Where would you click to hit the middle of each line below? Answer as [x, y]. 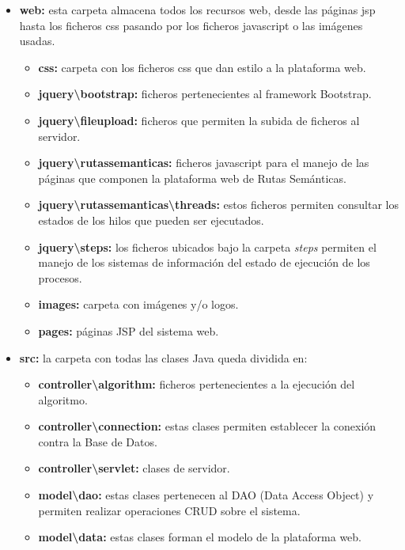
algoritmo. [63, 399]
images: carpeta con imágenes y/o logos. [138, 304]
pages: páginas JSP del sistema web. [129, 330]
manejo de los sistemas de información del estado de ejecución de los [204, 262]
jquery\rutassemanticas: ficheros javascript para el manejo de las [204, 163]
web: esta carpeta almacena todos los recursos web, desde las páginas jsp [197, 9]
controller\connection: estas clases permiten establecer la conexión [207, 426]
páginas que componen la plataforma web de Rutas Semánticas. [192, 178]
